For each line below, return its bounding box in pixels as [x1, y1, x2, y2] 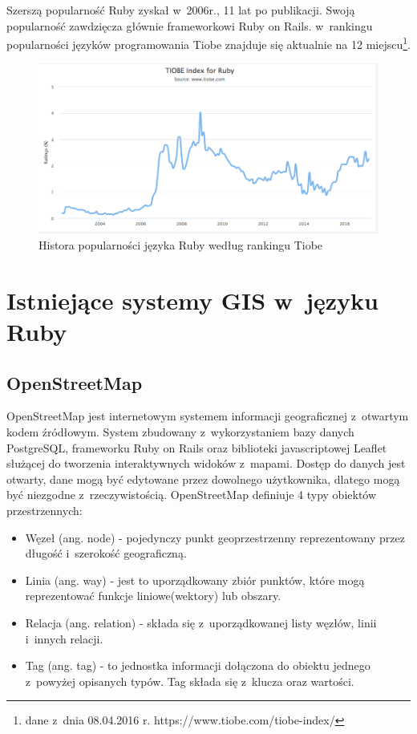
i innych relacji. [25, 630, 103, 647]
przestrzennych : [6, 501, 83, 518]
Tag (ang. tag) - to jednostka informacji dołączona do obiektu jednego [25, 657, 370, 674]
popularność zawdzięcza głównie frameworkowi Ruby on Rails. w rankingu [6, 17, 373, 34]
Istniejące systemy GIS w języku [6, 283, 379, 316]
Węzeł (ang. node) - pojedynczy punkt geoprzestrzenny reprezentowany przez [25, 529, 405, 545]
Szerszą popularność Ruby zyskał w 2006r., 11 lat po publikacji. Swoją [6, 2, 355, 18]
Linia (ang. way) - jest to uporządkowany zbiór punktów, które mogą [25, 571, 365, 588]
